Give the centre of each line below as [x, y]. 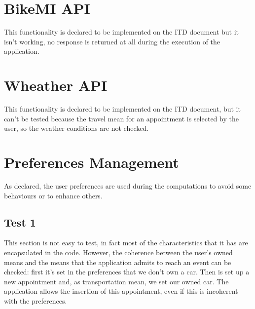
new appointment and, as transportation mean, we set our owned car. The [116, 281]
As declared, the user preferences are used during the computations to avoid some [128, 185]
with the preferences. [36, 300]
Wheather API [56, 85]
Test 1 [20, 222]
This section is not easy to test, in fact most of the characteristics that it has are [126, 243]
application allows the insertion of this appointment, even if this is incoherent [121, 291]
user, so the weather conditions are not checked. [76, 128]
